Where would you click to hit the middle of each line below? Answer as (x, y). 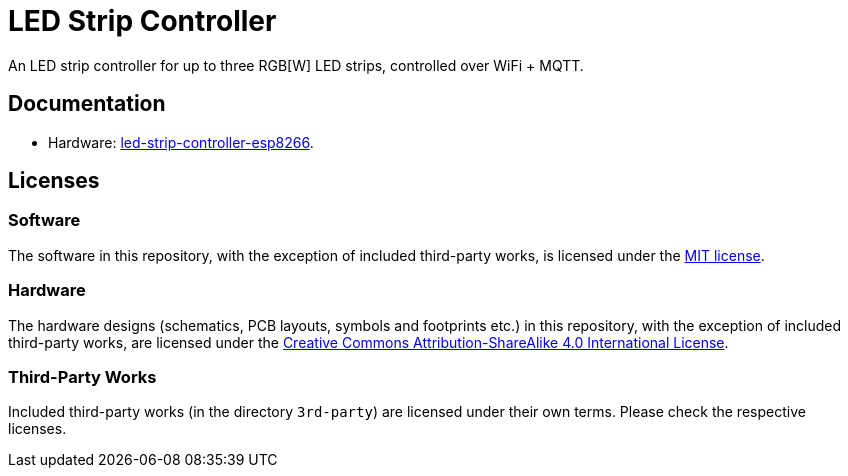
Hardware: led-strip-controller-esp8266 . (181, 142)
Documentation (87, 104)
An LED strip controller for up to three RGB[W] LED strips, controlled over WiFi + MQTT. (296, 65)
